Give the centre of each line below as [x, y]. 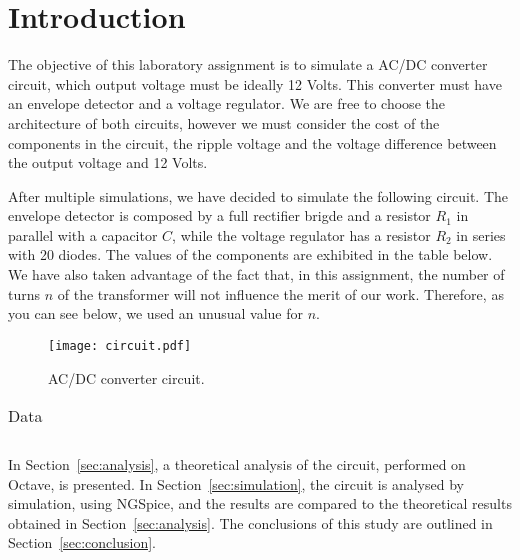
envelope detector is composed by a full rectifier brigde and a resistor [219, 215]
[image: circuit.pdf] [120, 345]
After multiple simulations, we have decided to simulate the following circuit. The [258, 195]
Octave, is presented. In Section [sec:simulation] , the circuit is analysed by [236, 483]
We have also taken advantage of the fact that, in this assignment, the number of [256, 274]
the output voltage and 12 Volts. [108, 162]
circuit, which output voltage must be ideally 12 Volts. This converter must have [255, 83]
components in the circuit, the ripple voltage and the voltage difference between [252, 142]
